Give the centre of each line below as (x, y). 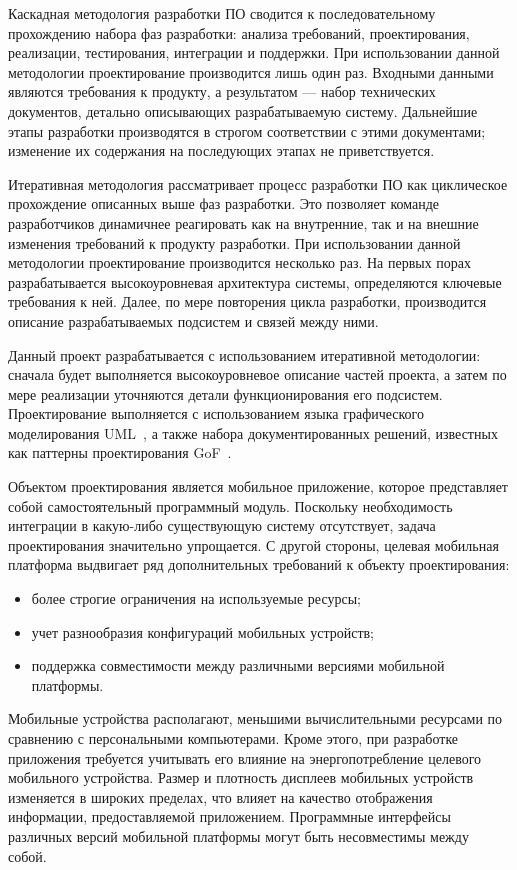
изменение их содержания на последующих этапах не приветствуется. (221, 150)
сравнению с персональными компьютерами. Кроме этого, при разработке (233, 738)
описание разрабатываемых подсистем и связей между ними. (193, 320)
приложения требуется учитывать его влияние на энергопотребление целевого (245, 757)
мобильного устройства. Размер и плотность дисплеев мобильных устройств (241, 777)
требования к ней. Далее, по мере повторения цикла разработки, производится (247, 301)
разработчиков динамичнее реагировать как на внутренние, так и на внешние (243, 222)
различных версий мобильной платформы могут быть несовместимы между (238, 835)
